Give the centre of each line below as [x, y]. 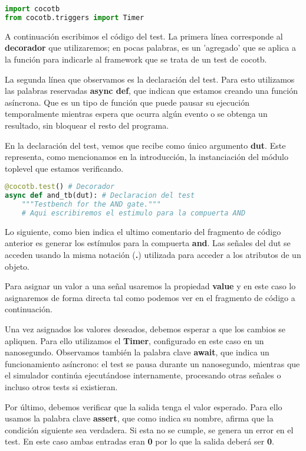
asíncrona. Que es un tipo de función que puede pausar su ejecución [127, 102]
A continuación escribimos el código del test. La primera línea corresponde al [144, 36]
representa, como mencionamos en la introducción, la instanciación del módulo [147, 157]
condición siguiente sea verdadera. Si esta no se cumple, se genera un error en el [149, 429]
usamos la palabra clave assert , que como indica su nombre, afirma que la [139, 418]
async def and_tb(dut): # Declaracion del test [100, 196]
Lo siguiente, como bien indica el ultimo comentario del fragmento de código [143, 231]
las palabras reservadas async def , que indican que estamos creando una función [151, 91]
